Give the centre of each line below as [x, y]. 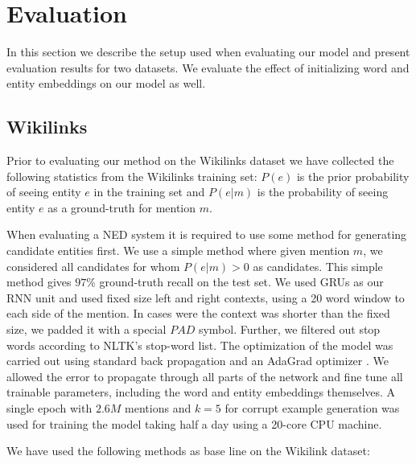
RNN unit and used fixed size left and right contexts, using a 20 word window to [206, 297]
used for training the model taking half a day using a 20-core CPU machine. [194, 423]
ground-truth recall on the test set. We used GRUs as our [241, 282]
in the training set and [149, 192]
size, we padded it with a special [86, 329]
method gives [39, 282]
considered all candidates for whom [93, 266]
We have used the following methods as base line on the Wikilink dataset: [188, 451]
